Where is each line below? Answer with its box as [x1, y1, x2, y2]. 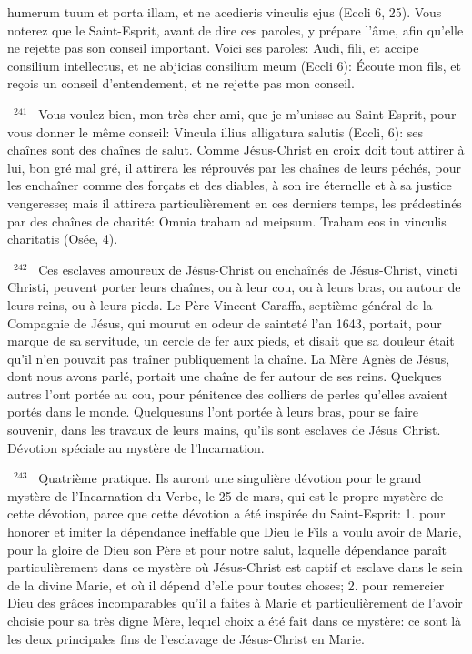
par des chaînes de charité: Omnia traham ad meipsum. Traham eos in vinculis [7, 211, 447, 230]
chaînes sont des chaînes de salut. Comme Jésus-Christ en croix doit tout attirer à [7, 140, 465, 159]
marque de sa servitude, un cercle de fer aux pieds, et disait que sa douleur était [7, 331, 455, 350]
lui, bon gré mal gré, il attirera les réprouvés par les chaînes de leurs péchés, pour [7, 157, 461, 176]
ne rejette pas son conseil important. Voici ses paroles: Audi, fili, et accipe [7, 38, 419, 57]
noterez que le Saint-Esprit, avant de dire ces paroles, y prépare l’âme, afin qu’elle [7, 20, 464, 39]
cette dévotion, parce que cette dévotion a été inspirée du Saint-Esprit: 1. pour [7, 504, 446, 523]
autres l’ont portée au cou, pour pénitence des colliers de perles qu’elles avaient [7, 384, 448, 403]
